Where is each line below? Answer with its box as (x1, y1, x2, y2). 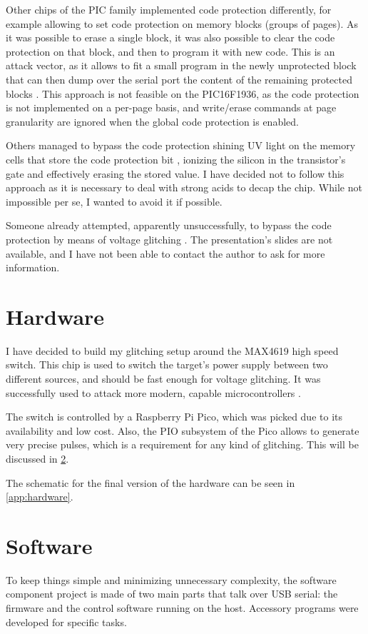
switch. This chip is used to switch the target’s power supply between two (6, 357, 328, 372)
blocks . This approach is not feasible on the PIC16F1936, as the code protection (6, 86, 359, 101)
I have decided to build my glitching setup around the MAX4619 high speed (6, 343, 339, 358)
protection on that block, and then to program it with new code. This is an (6, 44, 335, 59)
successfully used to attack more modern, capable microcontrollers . (6, 385, 301, 400)
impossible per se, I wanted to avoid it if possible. (6, 193, 223, 208)
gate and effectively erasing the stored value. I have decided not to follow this (6, 166, 344, 181)
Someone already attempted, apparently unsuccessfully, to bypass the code (6, 218, 332, 233)
